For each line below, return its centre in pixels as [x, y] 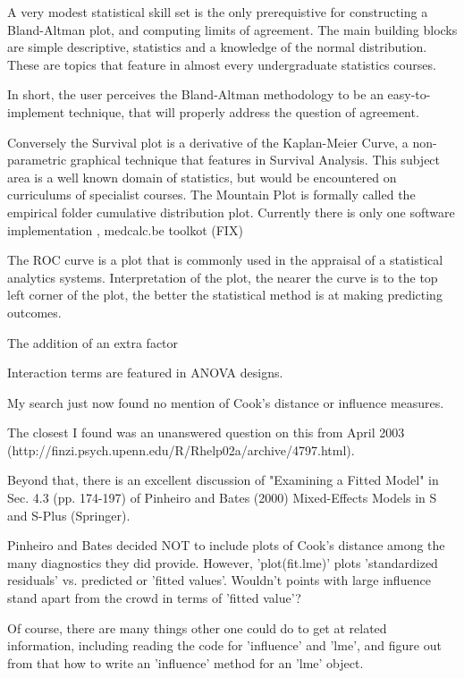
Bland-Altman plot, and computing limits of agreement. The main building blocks [232, 29]
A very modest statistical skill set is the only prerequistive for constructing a [218, 12]
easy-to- [409, 94]
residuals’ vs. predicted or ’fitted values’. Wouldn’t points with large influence [219, 580]
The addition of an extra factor [93, 342]
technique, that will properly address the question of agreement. [244, 111]
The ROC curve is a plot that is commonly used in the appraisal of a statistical [225, 260]
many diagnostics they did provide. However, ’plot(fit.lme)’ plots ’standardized [223, 562]
